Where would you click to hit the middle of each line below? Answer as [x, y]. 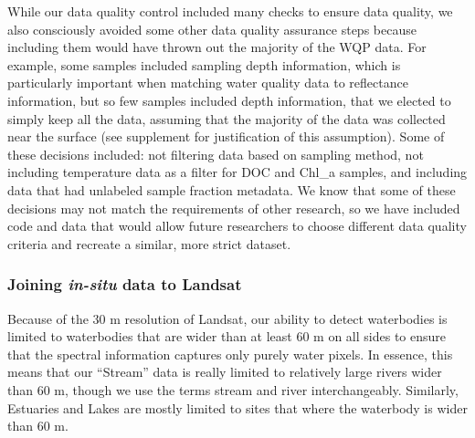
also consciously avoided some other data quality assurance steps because [212, 29]
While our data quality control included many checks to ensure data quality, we [230, 11]
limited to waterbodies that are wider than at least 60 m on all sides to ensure [227, 336]
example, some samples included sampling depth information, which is [204, 64]
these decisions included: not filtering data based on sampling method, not [216, 154]
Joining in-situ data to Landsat [125, 284]
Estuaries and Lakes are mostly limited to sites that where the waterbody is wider [237, 407]
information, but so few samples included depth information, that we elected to [229, 100]
